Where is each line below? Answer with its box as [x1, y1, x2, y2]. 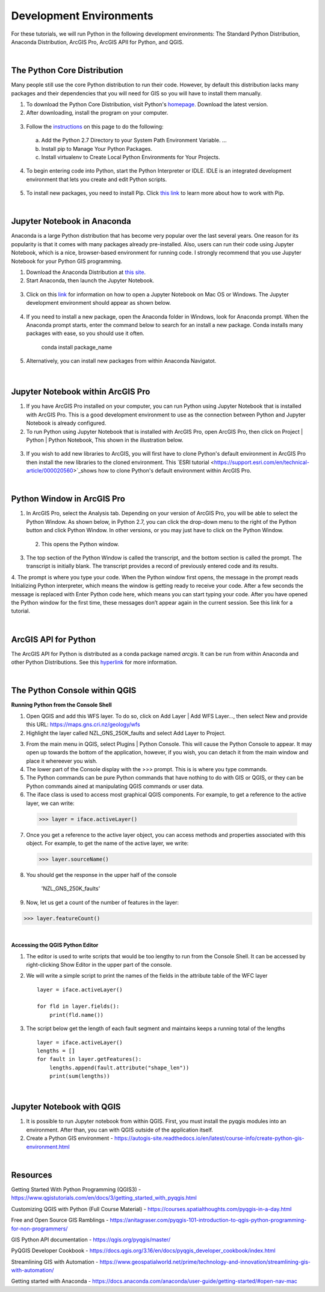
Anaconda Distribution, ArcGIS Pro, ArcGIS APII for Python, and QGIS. [11, 38, 184, 45]
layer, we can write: [26, 800, 75, 807]
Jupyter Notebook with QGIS [11, 1102, 121, 1112]
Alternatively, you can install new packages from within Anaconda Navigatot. [26, 357, 217, 364]
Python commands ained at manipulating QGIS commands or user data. [26, 782, 204, 790]
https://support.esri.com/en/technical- [214, 459, 310, 466]
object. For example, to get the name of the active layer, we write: [26, 839, 189, 847]
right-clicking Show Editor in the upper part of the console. [26, 961, 172, 968]
